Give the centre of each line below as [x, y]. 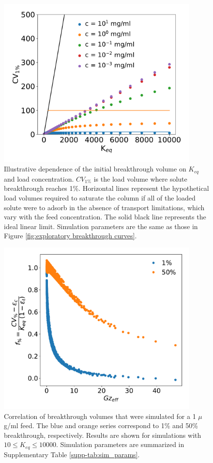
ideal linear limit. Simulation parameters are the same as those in [101, 226]
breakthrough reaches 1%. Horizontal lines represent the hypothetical [106, 188]
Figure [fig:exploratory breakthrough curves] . [70, 236]
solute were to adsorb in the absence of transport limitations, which [104, 207]
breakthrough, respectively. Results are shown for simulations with [103, 435]
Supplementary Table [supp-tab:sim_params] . [72, 454]
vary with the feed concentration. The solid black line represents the [105, 217]
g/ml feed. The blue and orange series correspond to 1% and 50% [101, 425]
